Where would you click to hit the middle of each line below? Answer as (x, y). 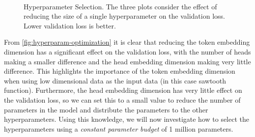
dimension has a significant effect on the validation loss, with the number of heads (127, 51)
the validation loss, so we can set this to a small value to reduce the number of (122, 99)
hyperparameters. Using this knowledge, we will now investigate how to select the (127, 119)
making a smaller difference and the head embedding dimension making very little (127, 61)
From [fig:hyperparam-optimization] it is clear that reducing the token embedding (127, 42)
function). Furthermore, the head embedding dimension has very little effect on (123, 90)
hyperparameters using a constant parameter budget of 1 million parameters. (119, 128)
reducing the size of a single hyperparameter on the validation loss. (124, 16)
